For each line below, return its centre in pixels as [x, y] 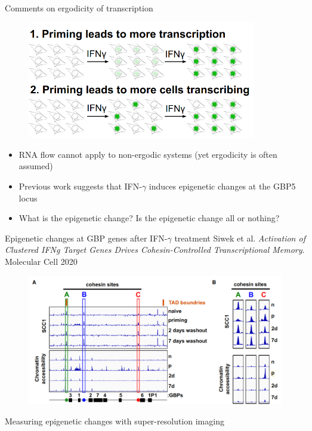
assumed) [36, 166]
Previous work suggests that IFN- [80, 186]
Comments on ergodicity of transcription [79, 8]
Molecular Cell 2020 [41, 261]
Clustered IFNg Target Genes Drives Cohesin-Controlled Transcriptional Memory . [155, 250]
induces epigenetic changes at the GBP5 [222, 186]
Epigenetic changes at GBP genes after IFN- [86, 238]
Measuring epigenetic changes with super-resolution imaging [115, 421]
